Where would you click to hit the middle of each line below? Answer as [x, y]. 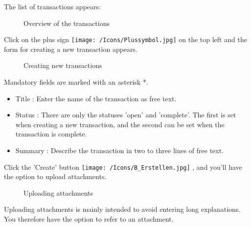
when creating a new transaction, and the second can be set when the [120, 124]
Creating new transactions [63, 65]
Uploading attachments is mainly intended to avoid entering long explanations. [122, 209]
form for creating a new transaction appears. [71, 49]
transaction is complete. [51, 134]
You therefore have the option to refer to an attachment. [89, 219]
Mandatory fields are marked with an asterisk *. [76, 82]
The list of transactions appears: [52, 6]
